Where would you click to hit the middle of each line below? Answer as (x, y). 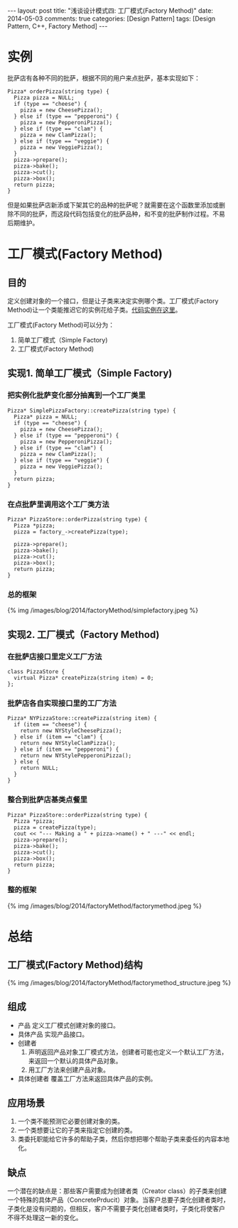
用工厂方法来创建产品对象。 (69, 1070)
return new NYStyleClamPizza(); (68, 744)
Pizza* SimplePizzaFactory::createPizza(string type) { (92, 411)
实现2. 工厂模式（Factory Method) (83, 635)
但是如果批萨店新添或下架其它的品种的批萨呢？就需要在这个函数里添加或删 (116, 205)
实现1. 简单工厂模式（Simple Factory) (90, 373)
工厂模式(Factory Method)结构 (75, 965)
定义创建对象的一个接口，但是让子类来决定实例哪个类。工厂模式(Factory (113, 300)
